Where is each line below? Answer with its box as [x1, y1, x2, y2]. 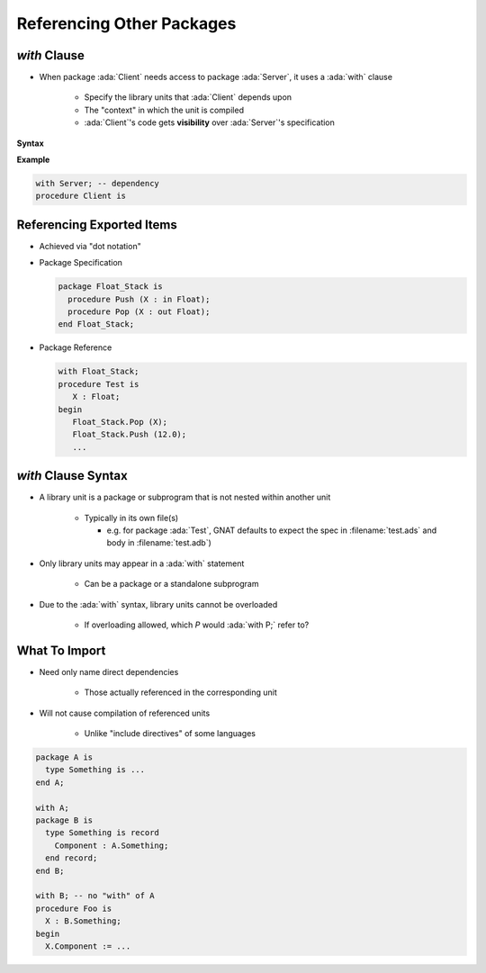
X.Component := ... [45, 941, 131, 951]
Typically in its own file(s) [84, 512, 179, 523]
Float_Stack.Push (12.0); [72, 429, 187, 440]
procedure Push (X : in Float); [67, 293, 211, 304]
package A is [35, 752, 94, 762]
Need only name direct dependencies [39, 666, 179, 677]
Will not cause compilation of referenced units [39, 707, 211, 718]
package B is [35, 815, 94, 825]
